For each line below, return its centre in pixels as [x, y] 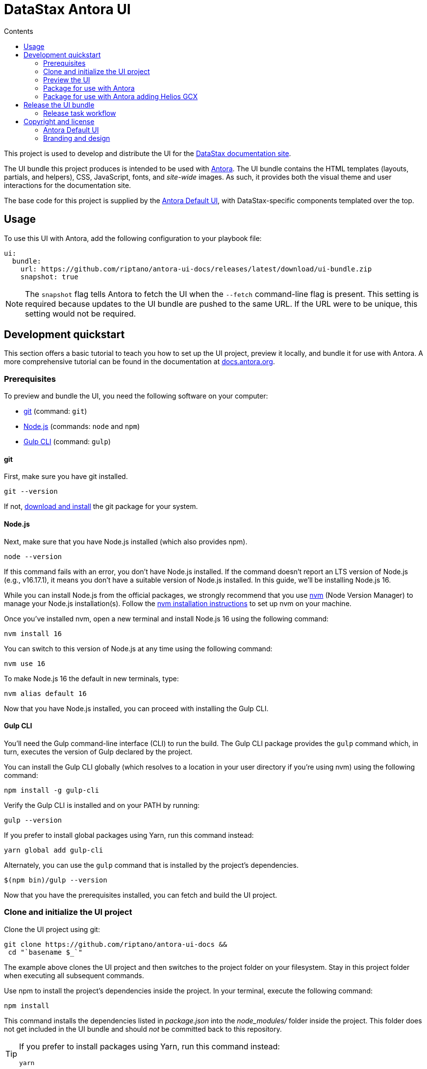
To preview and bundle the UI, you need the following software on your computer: [136, 396]
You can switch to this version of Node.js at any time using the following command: [138, 648]
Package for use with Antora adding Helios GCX [121, 96]
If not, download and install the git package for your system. [101, 507]
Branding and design [77, 138]
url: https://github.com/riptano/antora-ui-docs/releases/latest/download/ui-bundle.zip [196, 269]
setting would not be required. [81, 313]
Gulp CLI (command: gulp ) [67, 442]
